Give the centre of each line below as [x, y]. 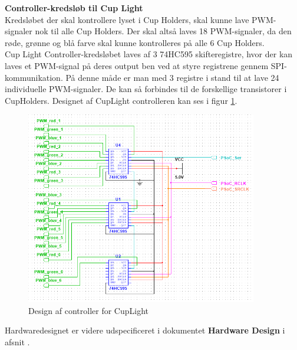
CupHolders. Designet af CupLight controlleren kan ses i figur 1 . [121, 100]
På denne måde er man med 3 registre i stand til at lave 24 [172, 77]
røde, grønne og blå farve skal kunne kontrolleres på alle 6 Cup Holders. [135, 42]
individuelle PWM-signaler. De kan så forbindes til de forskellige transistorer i [146, 89]
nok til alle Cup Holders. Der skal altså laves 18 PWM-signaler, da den [163, 31]
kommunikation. [34, 77]
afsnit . [17, 341]
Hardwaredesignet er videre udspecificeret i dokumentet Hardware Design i [145, 330]
